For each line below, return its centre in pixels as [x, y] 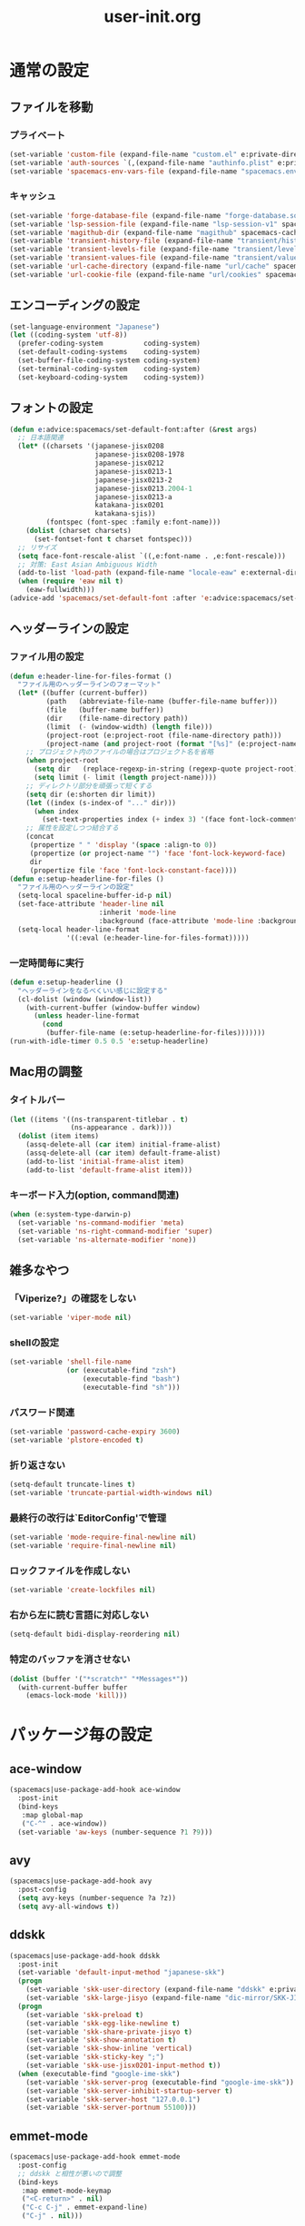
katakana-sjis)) [125, 514]
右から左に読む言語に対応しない [79, 1615]
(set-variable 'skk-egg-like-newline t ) [103, 2023]
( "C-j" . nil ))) [52, 2216]
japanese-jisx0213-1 [133, 471]
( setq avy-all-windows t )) [69, 1906]
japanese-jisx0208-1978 [139, 455]
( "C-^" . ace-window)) [64, 1823]
